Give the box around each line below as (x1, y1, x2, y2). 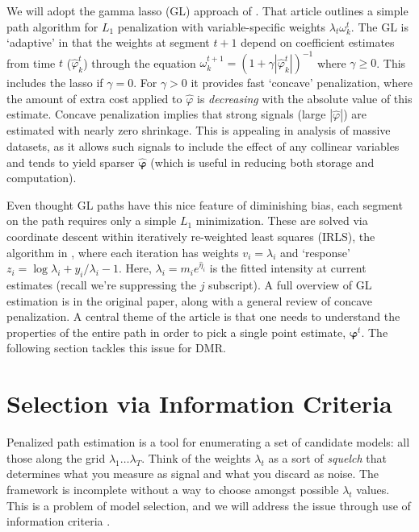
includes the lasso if (6, 74, 103, 91)
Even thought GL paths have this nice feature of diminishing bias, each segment (6, 196, 403, 213)
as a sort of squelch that (268, 449, 387, 466)
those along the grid (6, 449, 106, 466)
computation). (6, 169, 77, 186)
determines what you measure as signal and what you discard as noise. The (6, 465, 379, 482)
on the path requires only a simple (6, 212, 177, 229)
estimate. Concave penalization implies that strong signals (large (6, 106, 326, 123)
